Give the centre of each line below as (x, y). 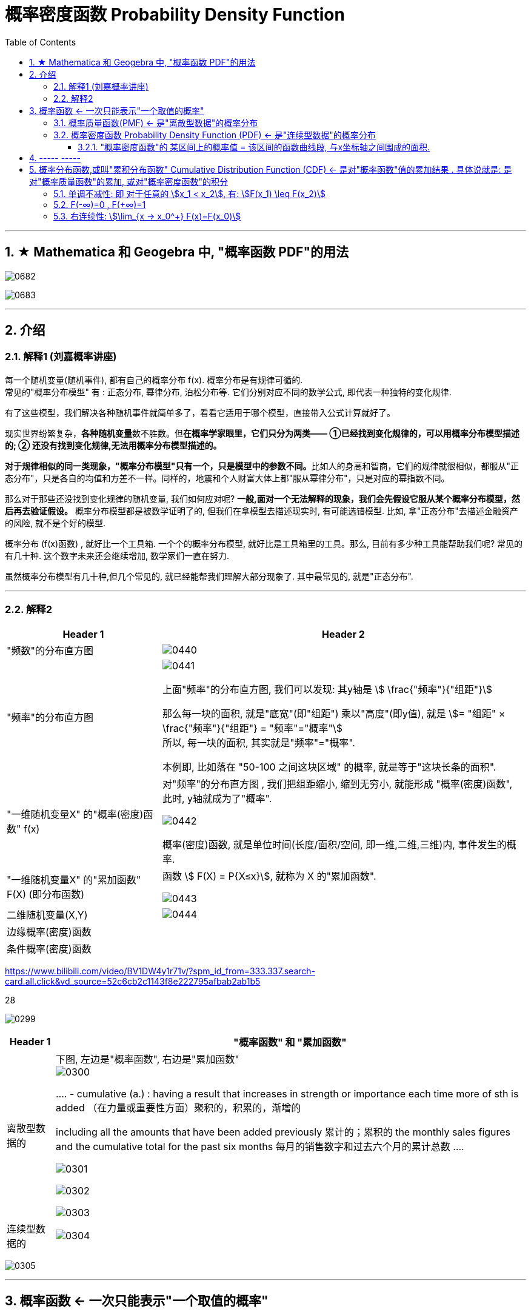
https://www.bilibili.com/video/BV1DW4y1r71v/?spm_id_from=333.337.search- (160, 971)
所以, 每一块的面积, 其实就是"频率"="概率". (259, 742)
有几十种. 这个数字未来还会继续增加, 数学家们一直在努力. (117, 555)
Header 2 (343, 634)
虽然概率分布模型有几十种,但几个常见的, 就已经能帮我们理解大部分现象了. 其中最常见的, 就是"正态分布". (209, 576)
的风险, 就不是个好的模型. (55, 523)
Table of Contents (41, 42)
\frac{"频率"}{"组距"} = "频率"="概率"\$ (252, 728)
